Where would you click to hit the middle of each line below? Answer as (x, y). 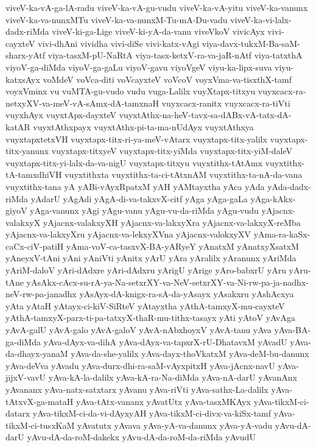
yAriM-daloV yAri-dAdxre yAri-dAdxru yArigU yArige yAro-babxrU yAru (146, 270)
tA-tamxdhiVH (34, 174)
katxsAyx (23, 79)
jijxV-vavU (26, 377)
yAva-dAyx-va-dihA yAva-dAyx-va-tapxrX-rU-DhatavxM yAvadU (165, 341)
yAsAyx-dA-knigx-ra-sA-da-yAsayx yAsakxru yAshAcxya (187, 294)
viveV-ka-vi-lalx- (261, 19)
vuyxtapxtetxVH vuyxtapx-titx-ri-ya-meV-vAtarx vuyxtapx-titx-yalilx (136, 139)
